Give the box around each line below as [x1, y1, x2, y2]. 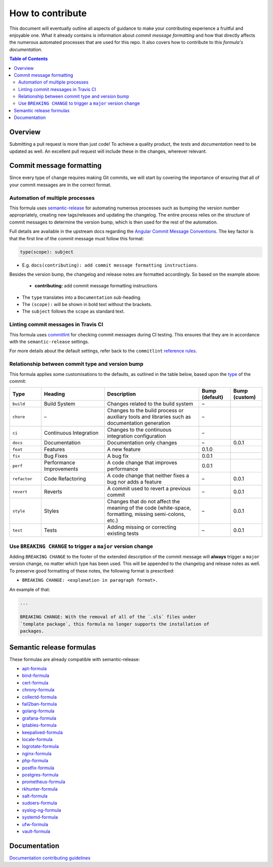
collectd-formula [22, 693, 57, 700]
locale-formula [22, 736, 53, 742]
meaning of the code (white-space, [107, 504, 192, 511]
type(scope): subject [20, 249, 74, 255]
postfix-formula [22, 764, 55, 771]
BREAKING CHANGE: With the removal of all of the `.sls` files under [20, 614, 196, 620]
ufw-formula [22, 821, 49, 827]
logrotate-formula [22, 744, 59, 750]
